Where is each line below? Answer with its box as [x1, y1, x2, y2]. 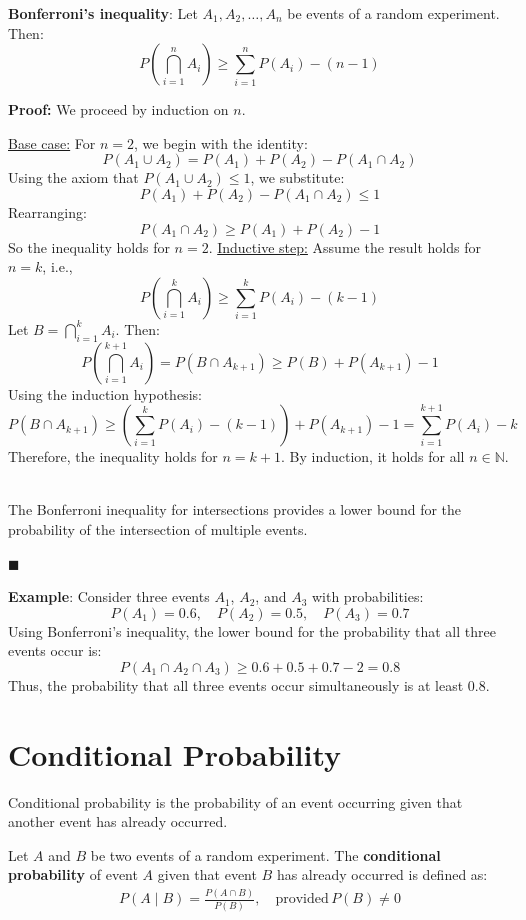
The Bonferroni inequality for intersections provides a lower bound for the [8, 499, 462, 520]
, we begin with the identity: [134, 132, 308, 153]
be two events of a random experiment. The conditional [90, 844, 441, 865]
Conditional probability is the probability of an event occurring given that [8, 791, 463, 812]
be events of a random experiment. [287, 3, 500, 23]
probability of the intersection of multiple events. [8, 518, 308, 539]
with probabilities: [311, 586, 424, 607]
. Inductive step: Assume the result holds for [208, 236, 481, 257]
